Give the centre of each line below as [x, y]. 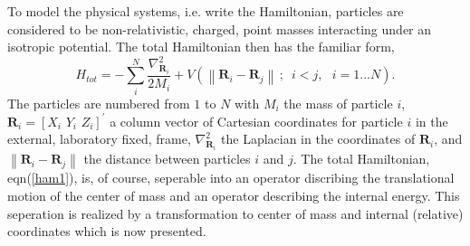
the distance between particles [167, 159]
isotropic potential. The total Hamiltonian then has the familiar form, [201, 47]
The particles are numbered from [99, 103]
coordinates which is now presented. [107, 231]
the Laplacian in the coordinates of [318, 139]
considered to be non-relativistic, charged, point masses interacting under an [220, 28]
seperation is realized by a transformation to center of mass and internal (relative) [235, 213]
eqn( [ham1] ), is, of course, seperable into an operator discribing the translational [231, 178]
